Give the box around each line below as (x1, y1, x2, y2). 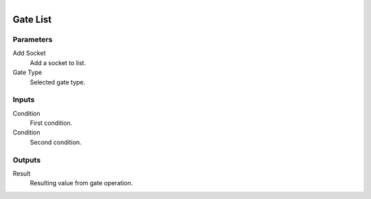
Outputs (12, 155, 41, 165)
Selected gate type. (30, 78, 86, 86)
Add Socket (12, 49, 46, 58)
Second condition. (30, 138, 82, 146)
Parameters (12, 34, 53, 44)
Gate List (12, 14, 52, 25)
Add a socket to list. (30, 58, 86, 67)
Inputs (12, 95, 35, 104)
